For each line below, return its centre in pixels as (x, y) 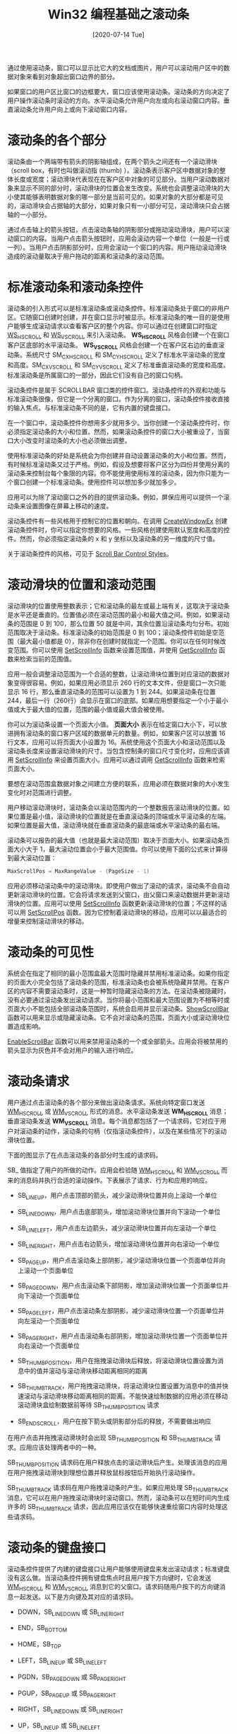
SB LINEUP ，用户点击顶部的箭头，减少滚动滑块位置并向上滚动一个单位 (117, 1196)
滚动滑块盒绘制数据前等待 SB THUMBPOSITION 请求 (89, 1406)
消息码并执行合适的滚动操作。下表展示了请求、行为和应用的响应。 (115, 1180)
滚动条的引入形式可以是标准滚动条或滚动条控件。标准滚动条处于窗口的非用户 (119, 308)
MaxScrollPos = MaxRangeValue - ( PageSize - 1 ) (79, 871)
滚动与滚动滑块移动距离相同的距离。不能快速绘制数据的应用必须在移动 (126, 1396)
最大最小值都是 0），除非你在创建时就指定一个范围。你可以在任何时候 (120, 641)
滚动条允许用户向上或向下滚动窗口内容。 (72, 109)
